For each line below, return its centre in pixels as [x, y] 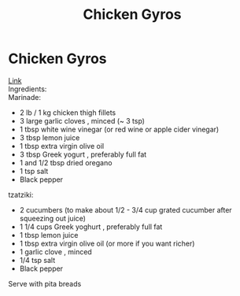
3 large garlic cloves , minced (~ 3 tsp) [82, 120]
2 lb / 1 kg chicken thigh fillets [68, 113]
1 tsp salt [34, 171]
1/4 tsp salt [37, 260]
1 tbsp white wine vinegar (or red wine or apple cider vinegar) [119, 129]
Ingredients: [28, 89]
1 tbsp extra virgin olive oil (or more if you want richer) [107, 243]
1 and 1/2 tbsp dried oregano [66, 162]
